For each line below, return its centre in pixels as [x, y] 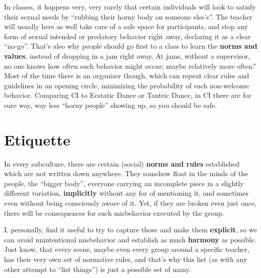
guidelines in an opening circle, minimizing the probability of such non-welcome [127, 85]
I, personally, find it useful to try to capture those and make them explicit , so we [130, 230]
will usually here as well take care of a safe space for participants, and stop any [126, 26]
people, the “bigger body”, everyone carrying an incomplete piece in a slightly [124, 183]
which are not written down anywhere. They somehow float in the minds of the [126, 173]
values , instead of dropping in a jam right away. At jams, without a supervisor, [127, 55]
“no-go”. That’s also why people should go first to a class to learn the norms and [131, 46]
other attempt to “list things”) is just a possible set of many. [98, 269]
